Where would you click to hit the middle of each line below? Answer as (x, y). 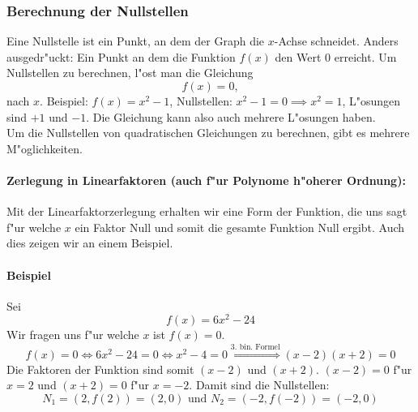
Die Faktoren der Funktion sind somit (100, 369)
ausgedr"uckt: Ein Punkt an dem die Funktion (121, 56)
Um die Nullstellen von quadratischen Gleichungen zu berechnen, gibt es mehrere (208, 133)
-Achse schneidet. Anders (336, 41)
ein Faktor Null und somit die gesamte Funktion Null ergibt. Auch (240, 227)
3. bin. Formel (255, 348)
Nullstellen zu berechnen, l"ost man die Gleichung (130, 73)
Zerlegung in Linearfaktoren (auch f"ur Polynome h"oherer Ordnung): (206, 180)
